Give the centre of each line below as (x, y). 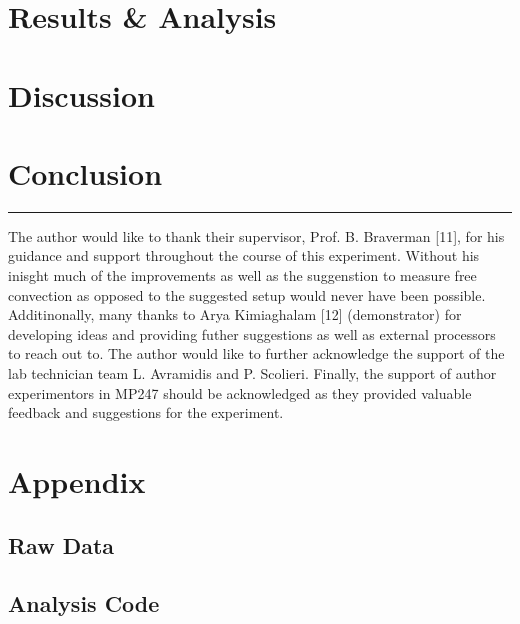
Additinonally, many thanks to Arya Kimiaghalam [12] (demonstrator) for (235, 314)
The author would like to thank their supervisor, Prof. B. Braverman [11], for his (256, 235)
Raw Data (61, 544)
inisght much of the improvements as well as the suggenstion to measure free (242, 275)
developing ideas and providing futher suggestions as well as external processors (252, 333)
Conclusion (85, 172)
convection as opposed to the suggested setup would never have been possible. (247, 294)
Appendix (77, 481)
